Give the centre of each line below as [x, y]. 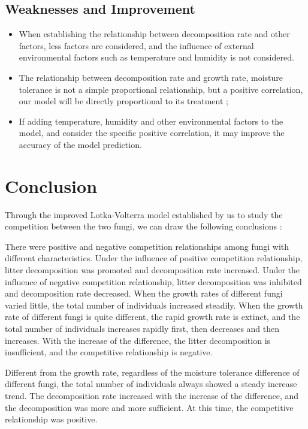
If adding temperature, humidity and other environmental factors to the [151, 121]
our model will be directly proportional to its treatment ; [123, 101]
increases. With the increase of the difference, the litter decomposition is [138, 340]
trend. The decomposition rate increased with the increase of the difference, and [152, 395]
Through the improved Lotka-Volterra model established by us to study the [144, 214]
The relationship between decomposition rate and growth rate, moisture [151, 77]
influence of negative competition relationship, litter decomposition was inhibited [153, 281]
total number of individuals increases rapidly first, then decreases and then [142, 329]
